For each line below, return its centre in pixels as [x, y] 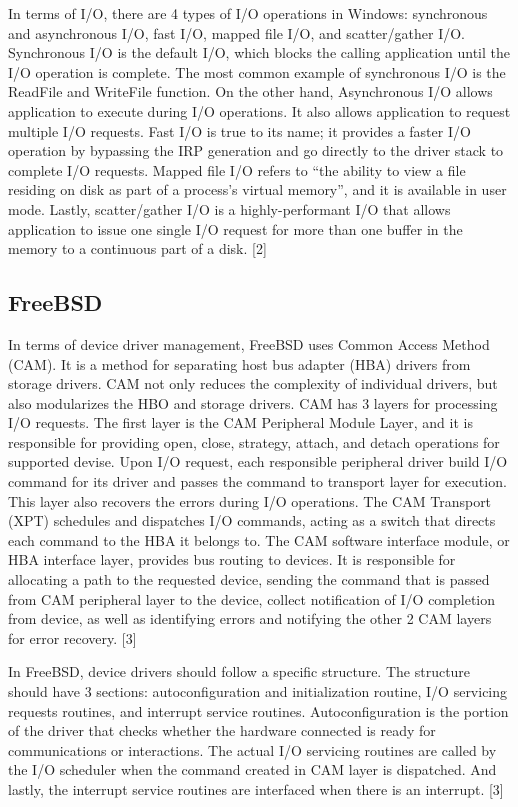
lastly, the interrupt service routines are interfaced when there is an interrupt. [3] [256, 788]
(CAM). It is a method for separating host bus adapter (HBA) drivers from [239, 363]
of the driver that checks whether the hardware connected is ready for [222, 730]
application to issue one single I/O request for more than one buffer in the [235, 228]
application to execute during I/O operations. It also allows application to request [259, 110]
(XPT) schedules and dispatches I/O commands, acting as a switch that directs [252, 520]
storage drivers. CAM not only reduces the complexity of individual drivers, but [253, 383]
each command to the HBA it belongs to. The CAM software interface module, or [259, 539]
